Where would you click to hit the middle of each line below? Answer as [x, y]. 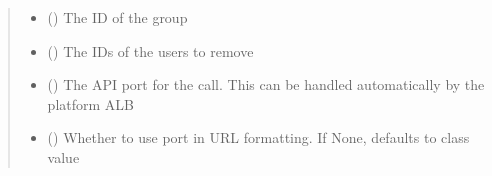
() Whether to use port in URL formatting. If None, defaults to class [258, 137]
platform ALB [90, 103]
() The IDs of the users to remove [150, 50]
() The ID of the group [117, 17]
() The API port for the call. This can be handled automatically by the [266, 84]
